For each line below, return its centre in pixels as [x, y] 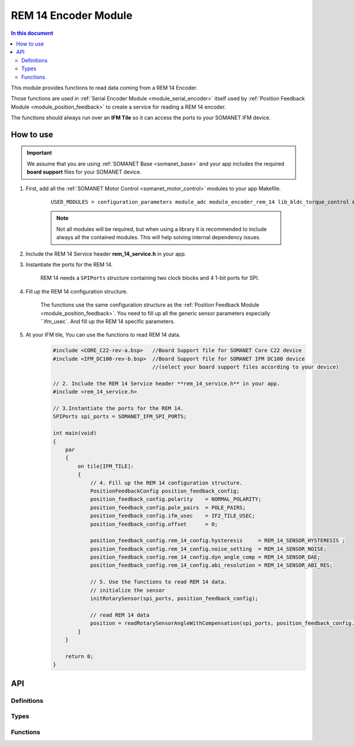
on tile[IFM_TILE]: [106, 466]
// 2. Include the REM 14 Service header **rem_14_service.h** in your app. [166, 383]
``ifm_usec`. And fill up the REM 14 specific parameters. [108, 321]
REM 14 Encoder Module [72, 15]
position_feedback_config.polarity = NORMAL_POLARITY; [176, 499]
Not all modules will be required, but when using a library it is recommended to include [162, 229]
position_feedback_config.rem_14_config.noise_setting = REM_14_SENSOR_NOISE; [208, 549]
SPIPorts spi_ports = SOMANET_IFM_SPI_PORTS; [120, 417]
